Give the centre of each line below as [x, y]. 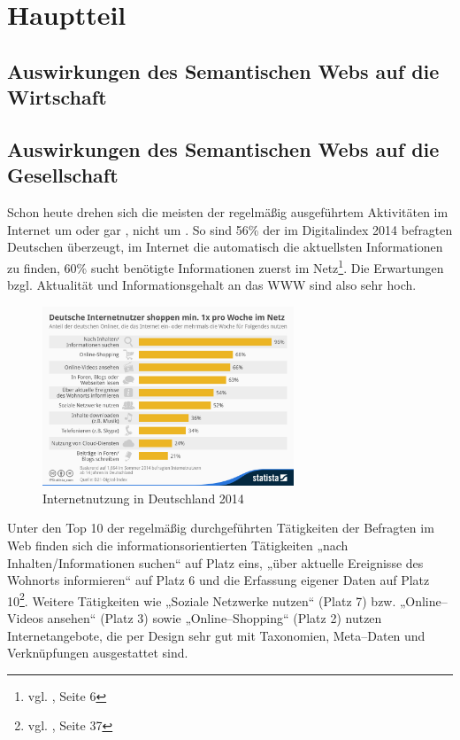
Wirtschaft [57, 97]
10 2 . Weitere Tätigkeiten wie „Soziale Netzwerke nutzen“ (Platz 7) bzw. [202, 599]
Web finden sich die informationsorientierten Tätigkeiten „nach [178, 545]
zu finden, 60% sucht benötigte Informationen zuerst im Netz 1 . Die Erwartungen [226, 266]
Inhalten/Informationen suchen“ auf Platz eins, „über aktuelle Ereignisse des [215, 562]
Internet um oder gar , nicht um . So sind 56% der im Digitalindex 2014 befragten [230, 229]
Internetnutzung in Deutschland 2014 [143, 498]
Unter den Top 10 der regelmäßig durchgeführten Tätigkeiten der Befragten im [221, 528]
